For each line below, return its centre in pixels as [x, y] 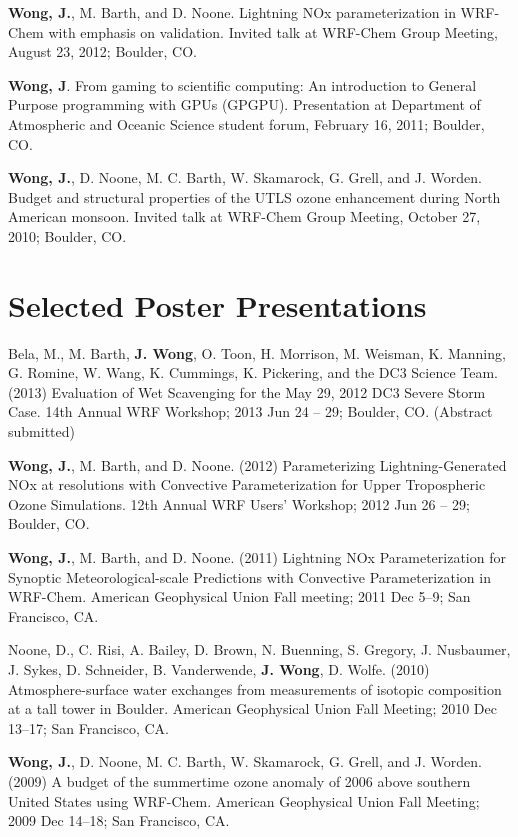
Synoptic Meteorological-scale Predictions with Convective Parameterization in [249, 576]
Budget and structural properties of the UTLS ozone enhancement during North [254, 196]
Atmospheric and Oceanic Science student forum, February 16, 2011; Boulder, [246, 123]
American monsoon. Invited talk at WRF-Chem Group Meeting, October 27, [244, 216]
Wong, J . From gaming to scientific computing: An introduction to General [242, 84]
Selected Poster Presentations [217, 304]
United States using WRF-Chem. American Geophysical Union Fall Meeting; [244, 800]
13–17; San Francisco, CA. [88, 727]
